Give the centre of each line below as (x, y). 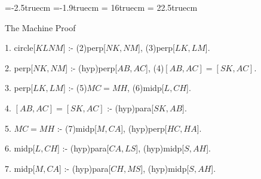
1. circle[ (20, 48)
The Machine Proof (40, 27)
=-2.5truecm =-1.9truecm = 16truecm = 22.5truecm (101, 7)
